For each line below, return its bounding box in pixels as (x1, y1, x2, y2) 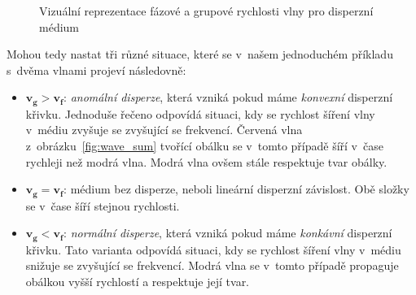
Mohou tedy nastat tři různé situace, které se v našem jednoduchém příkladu (7, 46, 393, 63)
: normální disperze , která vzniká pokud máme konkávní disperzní (63, 224, 392, 241)
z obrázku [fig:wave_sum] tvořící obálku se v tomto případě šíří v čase (25, 137, 383, 154)
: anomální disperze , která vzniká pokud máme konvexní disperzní (63, 89, 393, 106)
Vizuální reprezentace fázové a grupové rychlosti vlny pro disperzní (39, 2, 374, 19)
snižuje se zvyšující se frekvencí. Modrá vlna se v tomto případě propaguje (25, 257, 399, 274)
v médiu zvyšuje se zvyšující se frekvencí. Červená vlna (25, 121, 303, 138)
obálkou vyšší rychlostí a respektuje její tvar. (25, 272, 250, 289)
